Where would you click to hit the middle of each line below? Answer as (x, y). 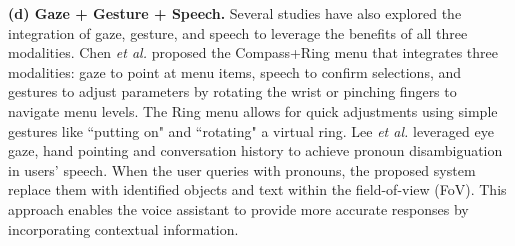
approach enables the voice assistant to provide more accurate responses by (238, 208)
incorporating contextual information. (123, 228)
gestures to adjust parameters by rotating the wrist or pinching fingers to (232, 91)
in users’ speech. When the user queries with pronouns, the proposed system (242, 169)
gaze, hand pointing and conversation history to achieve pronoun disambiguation (255, 150)
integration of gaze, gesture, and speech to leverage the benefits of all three (238, 32)
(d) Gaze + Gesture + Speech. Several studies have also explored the (235, 13)
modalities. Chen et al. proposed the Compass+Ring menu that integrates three (253, 52)
